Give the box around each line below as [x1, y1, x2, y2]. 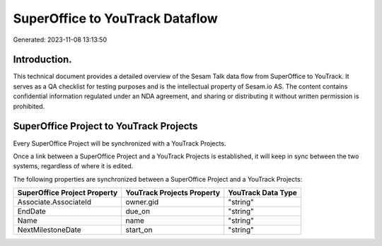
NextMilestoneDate [17, 225, 81, 235]
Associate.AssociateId [17, 197, 92, 207]
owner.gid [125, 197, 159, 207]
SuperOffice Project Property [17, 188, 118, 198]
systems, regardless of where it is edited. [13, 162, 134, 170]
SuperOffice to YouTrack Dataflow [13, 11, 219, 26]
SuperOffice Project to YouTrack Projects [13, 120, 198, 132]
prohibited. [13, 102, 45, 110]
